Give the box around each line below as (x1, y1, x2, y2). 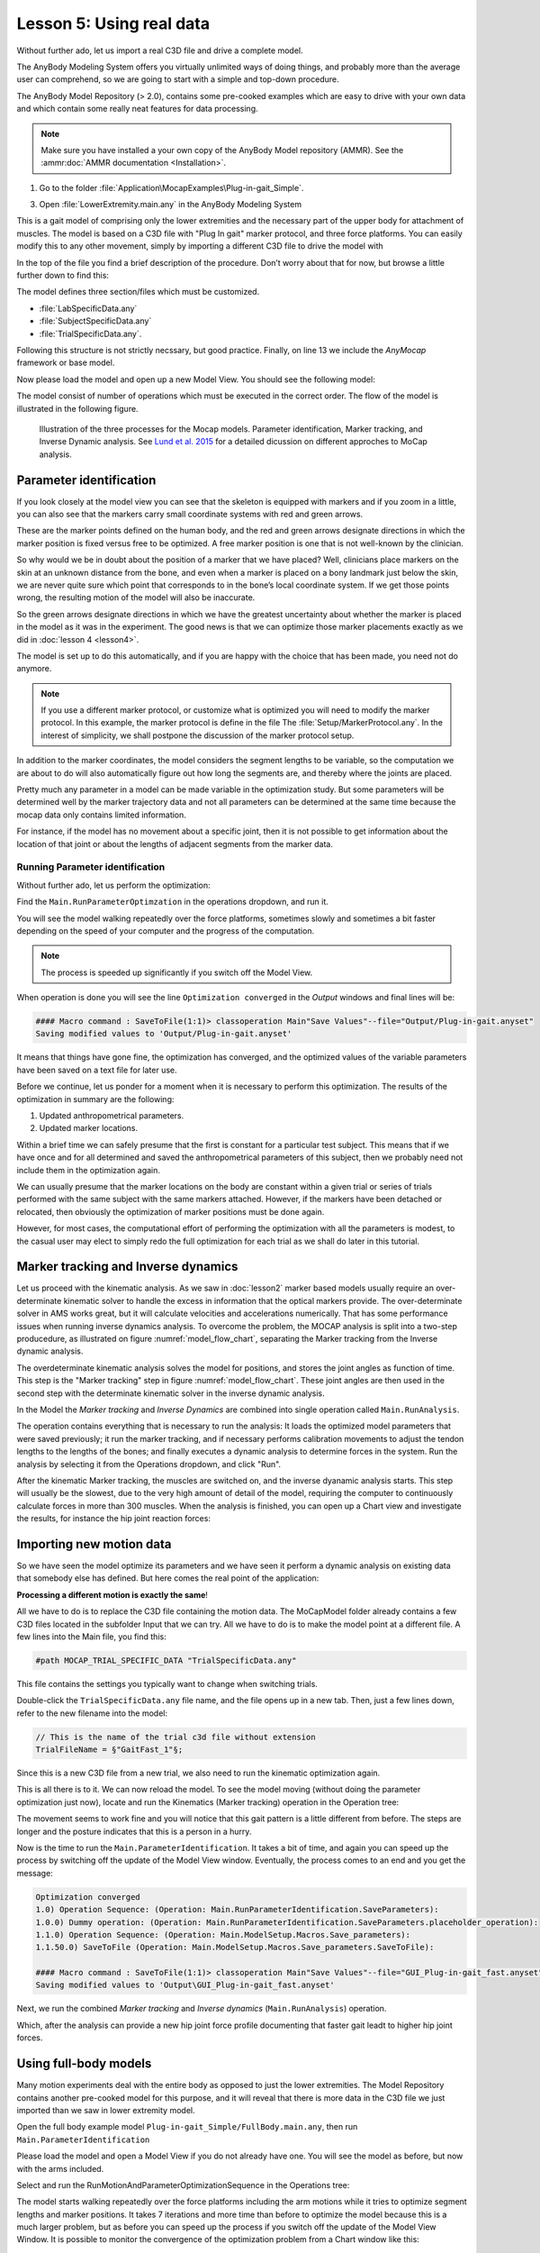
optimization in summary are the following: (16, 1093, 175, 1104)
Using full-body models (16, 2056, 152, 2072)
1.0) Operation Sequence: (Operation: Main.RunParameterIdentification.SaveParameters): (35, 1904, 440, 1915)
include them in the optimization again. (16, 1164, 161, 1175)
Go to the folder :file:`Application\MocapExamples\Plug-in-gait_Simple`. (39, 182, 304, 193)
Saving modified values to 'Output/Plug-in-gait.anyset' (35, 1028, 292, 1039)
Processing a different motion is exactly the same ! (16, 1589, 209, 1600)
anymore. (16, 663, 52, 674)
